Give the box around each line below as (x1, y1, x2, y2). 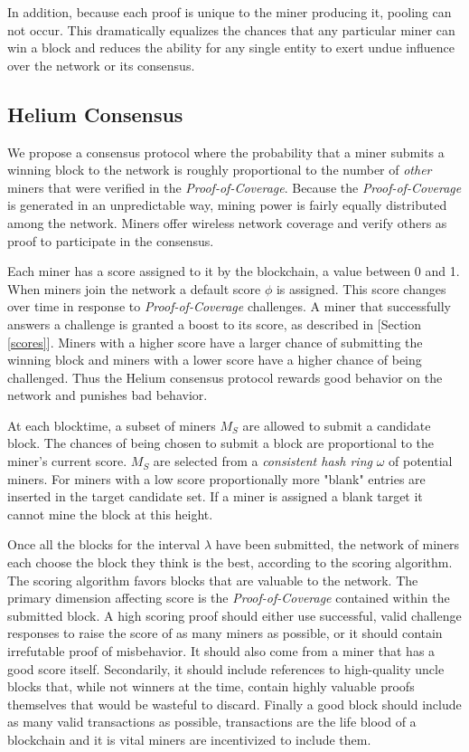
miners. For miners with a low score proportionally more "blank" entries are (7, 469, 426, 488)
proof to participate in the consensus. (7, 231, 214, 250)
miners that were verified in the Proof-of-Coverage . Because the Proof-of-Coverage (7, 177, 462, 196)
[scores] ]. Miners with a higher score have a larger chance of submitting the (7, 332, 423, 351)
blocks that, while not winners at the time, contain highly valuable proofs (7, 677, 415, 696)
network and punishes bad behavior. (7, 386, 208, 405)
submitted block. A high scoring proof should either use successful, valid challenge (7, 605, 462, 624)
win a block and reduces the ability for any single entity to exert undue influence (7, 38, 455, 57)
